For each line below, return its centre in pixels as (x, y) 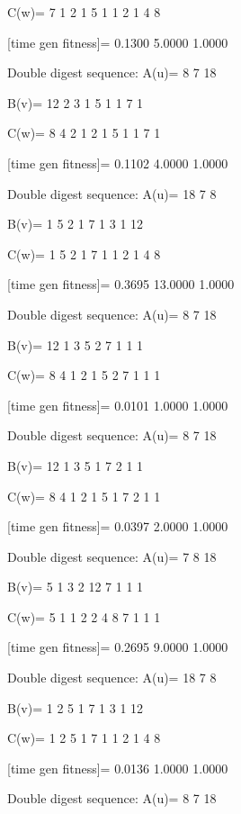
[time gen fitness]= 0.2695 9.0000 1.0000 (118, 647)
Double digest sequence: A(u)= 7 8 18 (112, 556)
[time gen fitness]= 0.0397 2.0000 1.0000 (118, 526)
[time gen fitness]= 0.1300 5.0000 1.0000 (118, 42)
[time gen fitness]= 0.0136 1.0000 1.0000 (118, 768)
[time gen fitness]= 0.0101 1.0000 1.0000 (118, 405)
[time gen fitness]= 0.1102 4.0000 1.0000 (118, 163)
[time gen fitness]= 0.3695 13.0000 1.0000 (121, 284)
